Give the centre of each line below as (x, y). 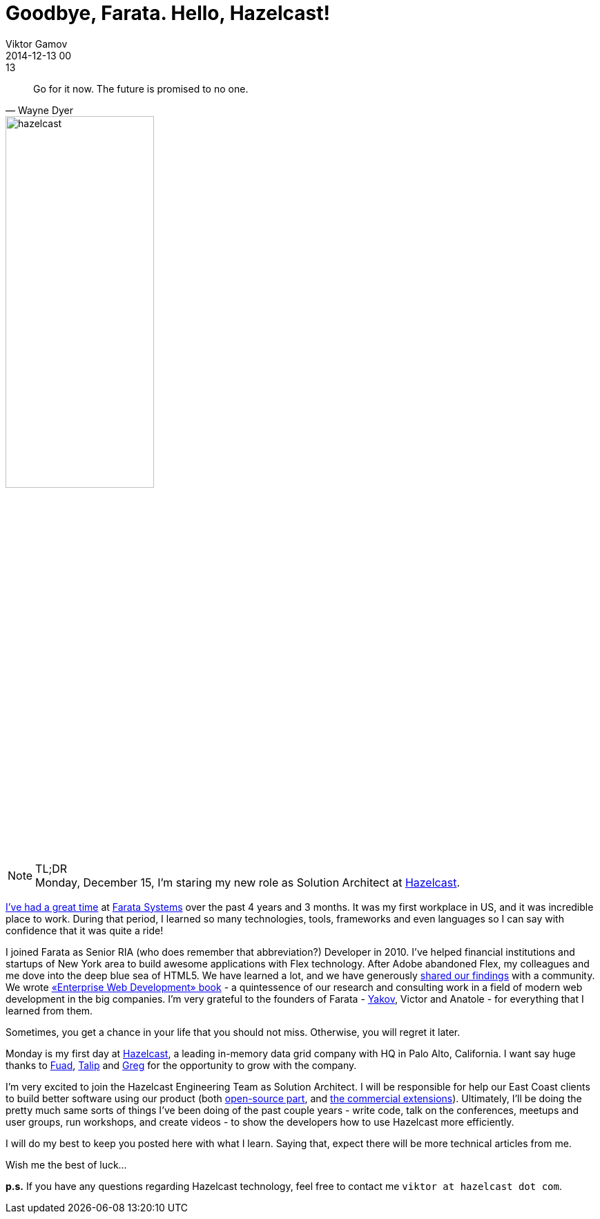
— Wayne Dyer (40, 110)
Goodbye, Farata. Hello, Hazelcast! (168, 13)
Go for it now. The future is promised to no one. (141, 88)
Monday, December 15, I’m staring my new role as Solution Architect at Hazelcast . (248, 882)
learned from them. (49, 1010)
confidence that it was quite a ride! (85, 930)
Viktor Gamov (37, 44)
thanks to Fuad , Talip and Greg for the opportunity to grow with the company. (181, 1065)
